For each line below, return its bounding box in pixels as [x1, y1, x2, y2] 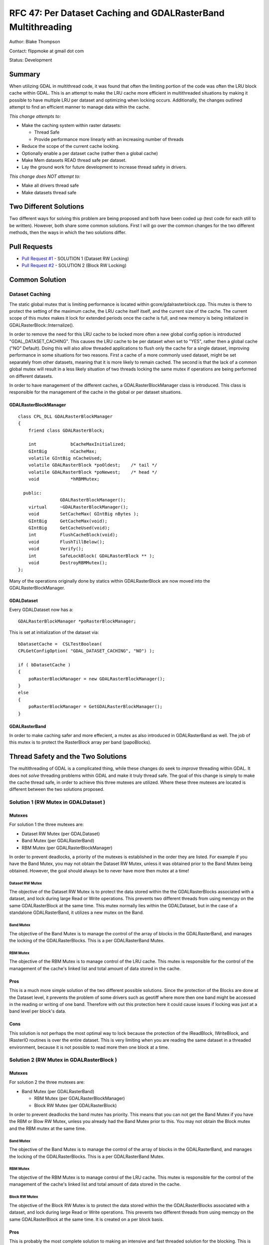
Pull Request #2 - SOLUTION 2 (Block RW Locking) [21, 262, 127, 268]
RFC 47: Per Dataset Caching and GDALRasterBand [9, 7, 225, 18]
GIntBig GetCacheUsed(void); [28, 525, 111, 530]
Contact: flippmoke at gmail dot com [9, 48, 84, 54]
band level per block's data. [9, 1008, 67, 1014]
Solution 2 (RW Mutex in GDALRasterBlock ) [9, 1056, 117, 1063]
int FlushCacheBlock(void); [28, 532, 118, 538]
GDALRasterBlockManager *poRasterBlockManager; [18, 618, 136, 624]
